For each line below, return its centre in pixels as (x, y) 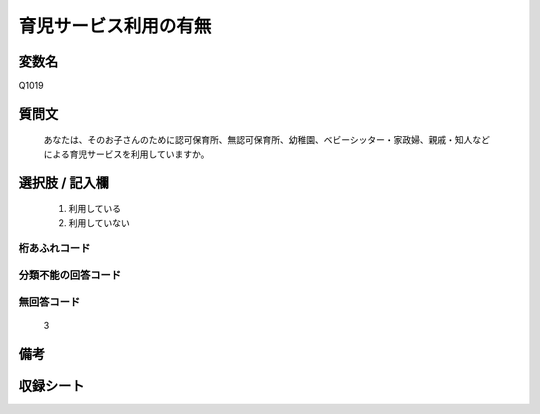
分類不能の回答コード (70, 275)
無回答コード (49, 302)
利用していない (99, 222)
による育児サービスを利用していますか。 (126, 154)
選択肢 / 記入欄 (64, 182)
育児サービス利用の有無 (115, 26)
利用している (95, 209)
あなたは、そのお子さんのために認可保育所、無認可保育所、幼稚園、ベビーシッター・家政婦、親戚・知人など (266, 140)
